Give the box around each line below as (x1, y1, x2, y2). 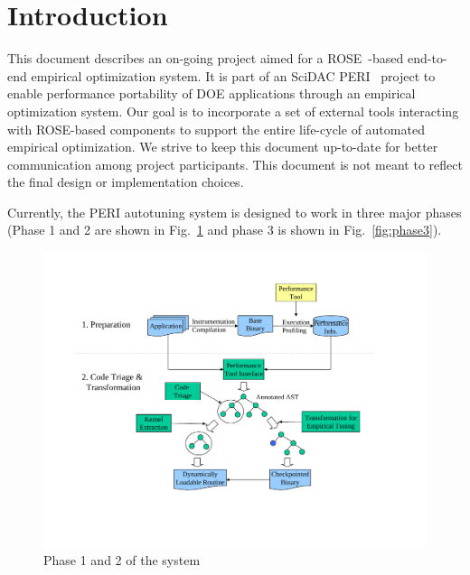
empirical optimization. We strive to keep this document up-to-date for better (7, 137, 438, 156)
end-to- (407, 49, 447, 68)
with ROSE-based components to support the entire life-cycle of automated (7, 119, 425, 138)
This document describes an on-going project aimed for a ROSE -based (7, 49, 404, 68)
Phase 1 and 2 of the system (43, 551, 201, 570)
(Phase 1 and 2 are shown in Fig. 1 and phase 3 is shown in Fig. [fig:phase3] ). (7, 220, 442, 239)
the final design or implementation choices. (7, 172, 244, 191)
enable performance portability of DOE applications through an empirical (7, 84, 416, 103)
